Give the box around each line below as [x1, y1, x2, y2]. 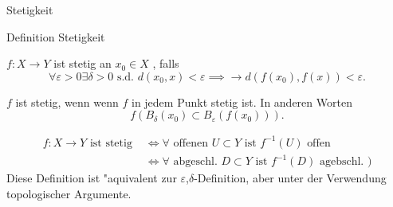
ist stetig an [53, 55, 112, 72]
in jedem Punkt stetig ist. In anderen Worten [131, 93, 352, 110]
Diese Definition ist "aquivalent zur [6, 170, 177, 186]
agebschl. [319, 156, 364, 168]
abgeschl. [173, 156, 218, 168]
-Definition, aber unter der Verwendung [194, 170, 387, 186]
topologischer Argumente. [6, 186, 132, 202]
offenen [173, 137, 209, 149]
